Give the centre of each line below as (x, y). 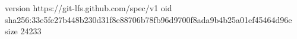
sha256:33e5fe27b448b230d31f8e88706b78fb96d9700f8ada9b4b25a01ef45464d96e (148, 19)
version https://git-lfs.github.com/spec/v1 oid (89, 8)
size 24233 (23, 31)
